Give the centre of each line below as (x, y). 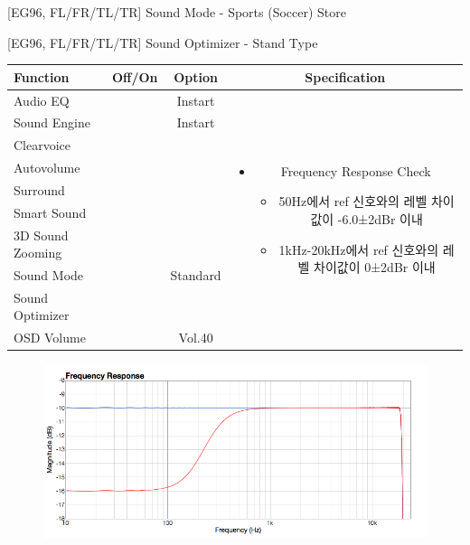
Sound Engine (52, 122)
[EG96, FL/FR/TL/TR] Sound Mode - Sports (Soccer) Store (177, 12)
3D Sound (41, 235)
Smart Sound (50, 212)
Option (196, 76)
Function (42, 76)
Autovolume (47, 168)
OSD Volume (50, 338)
